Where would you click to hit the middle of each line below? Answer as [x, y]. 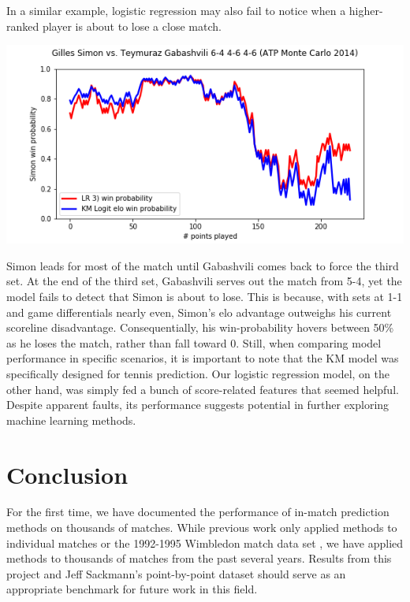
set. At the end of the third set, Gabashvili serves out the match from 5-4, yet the [204, 281]
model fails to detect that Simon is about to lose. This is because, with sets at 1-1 [205, 296]
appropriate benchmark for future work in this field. [132, 589]
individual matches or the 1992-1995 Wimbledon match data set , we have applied [205, 543]
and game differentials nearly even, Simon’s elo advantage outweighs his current [199, 312]
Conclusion [67, 474]
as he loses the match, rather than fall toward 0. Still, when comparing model [194, 342]
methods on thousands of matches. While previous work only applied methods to [202, 528]
